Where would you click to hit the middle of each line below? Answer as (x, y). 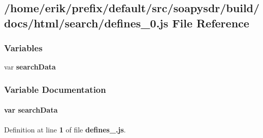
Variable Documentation (55, 89)
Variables (23, 48)
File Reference (211, 23)
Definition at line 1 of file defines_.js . (65, 129)
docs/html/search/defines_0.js (86, 23)
